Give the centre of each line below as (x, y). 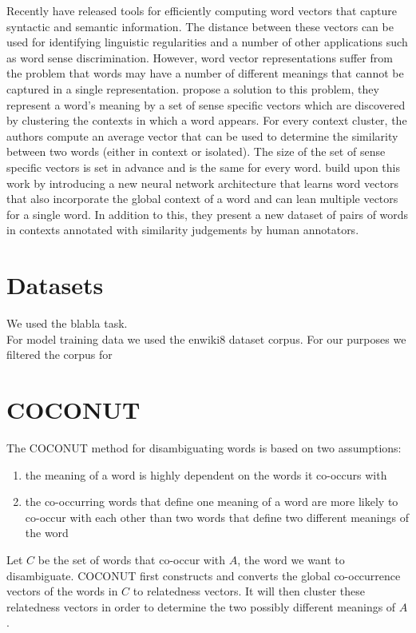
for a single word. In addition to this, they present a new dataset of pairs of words (208, 214)
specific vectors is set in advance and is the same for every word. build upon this (203, 167)
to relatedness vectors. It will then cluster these (249, 591)
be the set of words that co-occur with (132, 559)
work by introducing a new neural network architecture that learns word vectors (202, 183)
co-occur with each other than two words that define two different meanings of (217, 517)
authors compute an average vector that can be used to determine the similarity (202, 135)
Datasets (55, 285)
